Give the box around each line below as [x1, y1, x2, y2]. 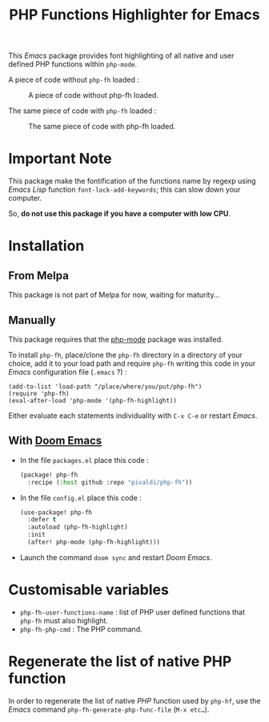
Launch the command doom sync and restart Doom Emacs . [19, 552, 212, 562]
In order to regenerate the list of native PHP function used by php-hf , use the [8, 696, 261, 705]
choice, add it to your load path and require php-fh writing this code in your [8, 359, 256, 368]
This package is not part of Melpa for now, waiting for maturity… [8, 290, 220, 300]
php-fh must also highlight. [19, 615, 108, 625]
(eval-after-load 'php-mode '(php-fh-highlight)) [8, 396, 178, 404]
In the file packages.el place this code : [19, 455, 150, 464]
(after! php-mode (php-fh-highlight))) [27, 538, 160, 546]
